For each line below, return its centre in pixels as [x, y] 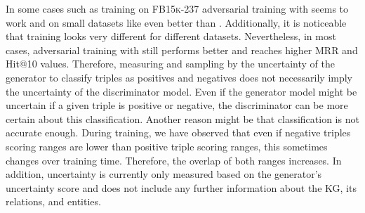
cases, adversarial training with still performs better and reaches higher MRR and [182, 50]
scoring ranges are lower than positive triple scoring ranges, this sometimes [167, 146]
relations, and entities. [53, 201]
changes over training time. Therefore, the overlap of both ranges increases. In [174, 160]
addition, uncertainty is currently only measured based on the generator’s [164, 174]
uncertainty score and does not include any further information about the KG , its [181, 187]
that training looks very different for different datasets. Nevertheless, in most [171, 36]
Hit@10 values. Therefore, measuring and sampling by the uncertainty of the [171, 64]
